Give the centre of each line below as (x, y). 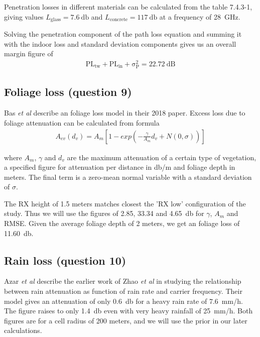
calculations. (23, 330)
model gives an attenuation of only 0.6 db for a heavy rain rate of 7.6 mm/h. (123, 301)
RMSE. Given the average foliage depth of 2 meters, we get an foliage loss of (122, 223)
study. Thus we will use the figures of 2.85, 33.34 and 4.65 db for (104, 213)
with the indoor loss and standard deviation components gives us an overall (120, 43)
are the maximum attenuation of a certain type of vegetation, (162, 157)
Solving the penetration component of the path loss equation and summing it (123, 34)
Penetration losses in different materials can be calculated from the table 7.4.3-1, (128, 7)
